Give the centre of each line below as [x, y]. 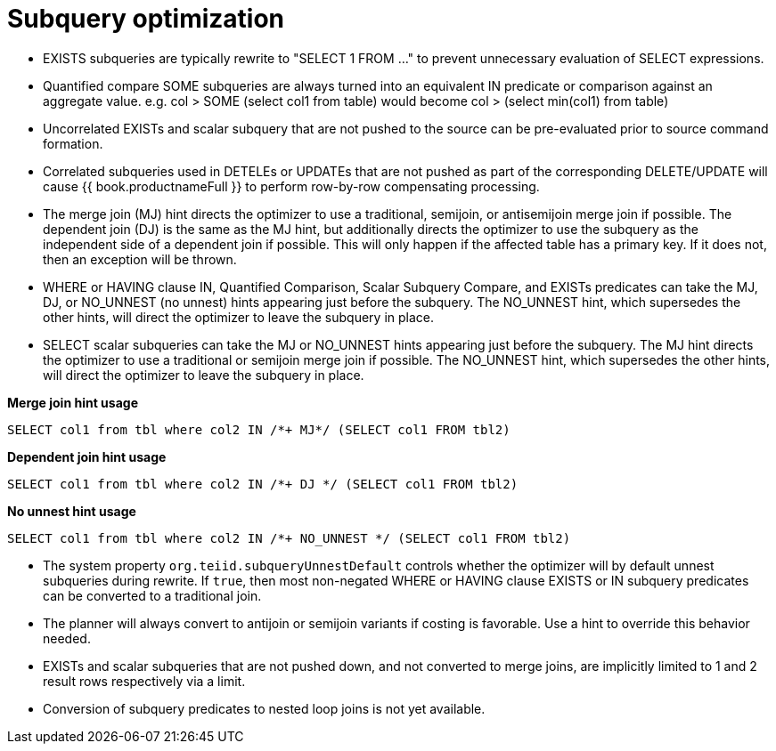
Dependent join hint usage [87, 456]
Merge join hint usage [73, 402]
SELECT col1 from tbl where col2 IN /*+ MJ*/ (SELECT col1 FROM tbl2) [259, 429]
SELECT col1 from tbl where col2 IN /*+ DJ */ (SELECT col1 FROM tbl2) [263, 484]
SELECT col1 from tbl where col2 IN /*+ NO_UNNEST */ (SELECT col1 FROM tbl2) [289, 538]
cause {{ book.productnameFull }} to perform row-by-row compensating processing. [291, 186]
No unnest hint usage [72, 511]
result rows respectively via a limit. [144, 681]
